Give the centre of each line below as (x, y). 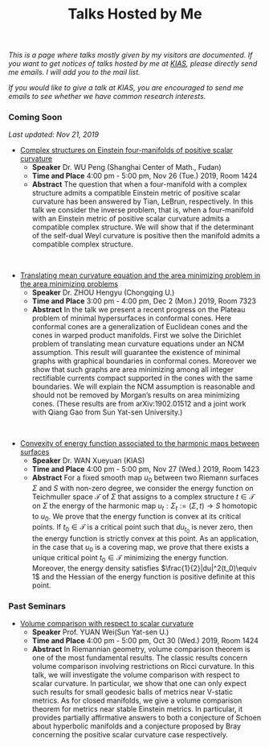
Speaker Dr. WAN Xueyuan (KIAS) (88, 460)
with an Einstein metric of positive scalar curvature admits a (131, 219)
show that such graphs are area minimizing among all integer (133, 369)
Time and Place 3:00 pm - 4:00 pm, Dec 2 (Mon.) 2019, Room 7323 (144, 301)
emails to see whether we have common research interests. (107, 97)
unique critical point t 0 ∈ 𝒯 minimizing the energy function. (130, 558)
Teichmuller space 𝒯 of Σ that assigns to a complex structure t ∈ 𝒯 (143, 497)
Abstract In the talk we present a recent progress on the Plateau (139, 310)
